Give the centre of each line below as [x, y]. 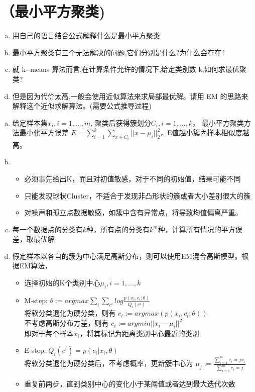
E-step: [35, 350]
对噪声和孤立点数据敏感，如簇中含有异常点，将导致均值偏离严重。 [133, 212]
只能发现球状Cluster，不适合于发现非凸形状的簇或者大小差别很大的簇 [138, 195]
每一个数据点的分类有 [47, 229]
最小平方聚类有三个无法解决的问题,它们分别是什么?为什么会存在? [118, 52]
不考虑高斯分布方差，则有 [67, 323]
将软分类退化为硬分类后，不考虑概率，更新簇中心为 [109, 363]
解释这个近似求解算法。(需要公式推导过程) [82, 106]
